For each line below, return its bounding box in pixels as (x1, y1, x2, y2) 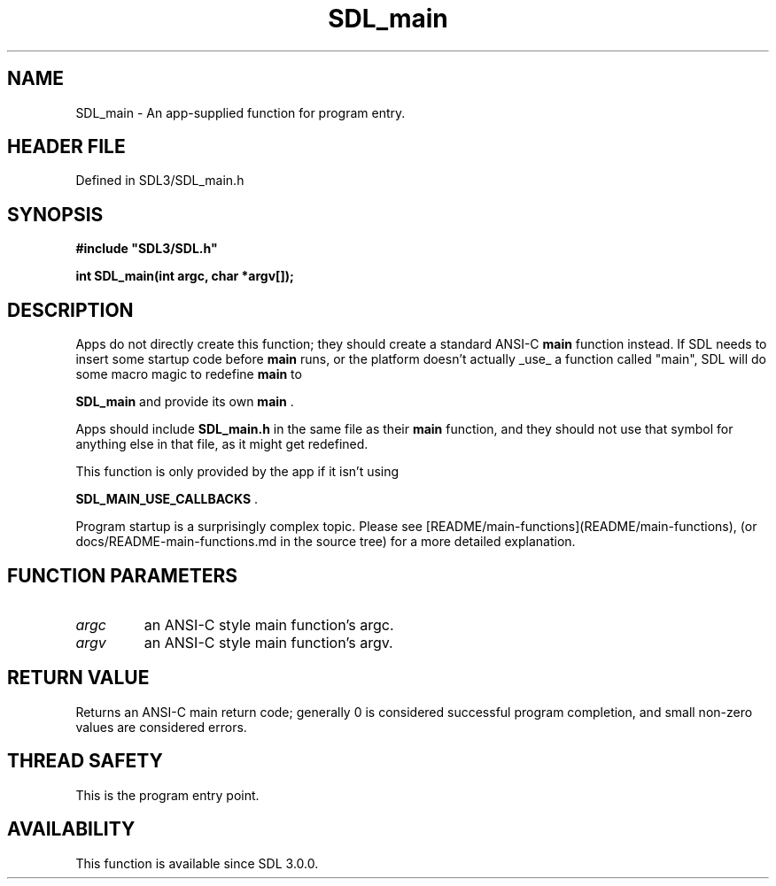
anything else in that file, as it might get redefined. (75, 436, 369, 452)
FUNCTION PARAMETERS (7, 564, 237, 587)
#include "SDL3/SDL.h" (75, 241, 218, 257)
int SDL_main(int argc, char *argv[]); (75, 268, 294, 284)
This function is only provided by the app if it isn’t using (75, 464, 400, 480)
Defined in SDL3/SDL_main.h (75, 173, 244, 189)
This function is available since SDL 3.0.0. (75, 855, 319, 871)
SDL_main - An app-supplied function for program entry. (75, 104, 406, 120)
